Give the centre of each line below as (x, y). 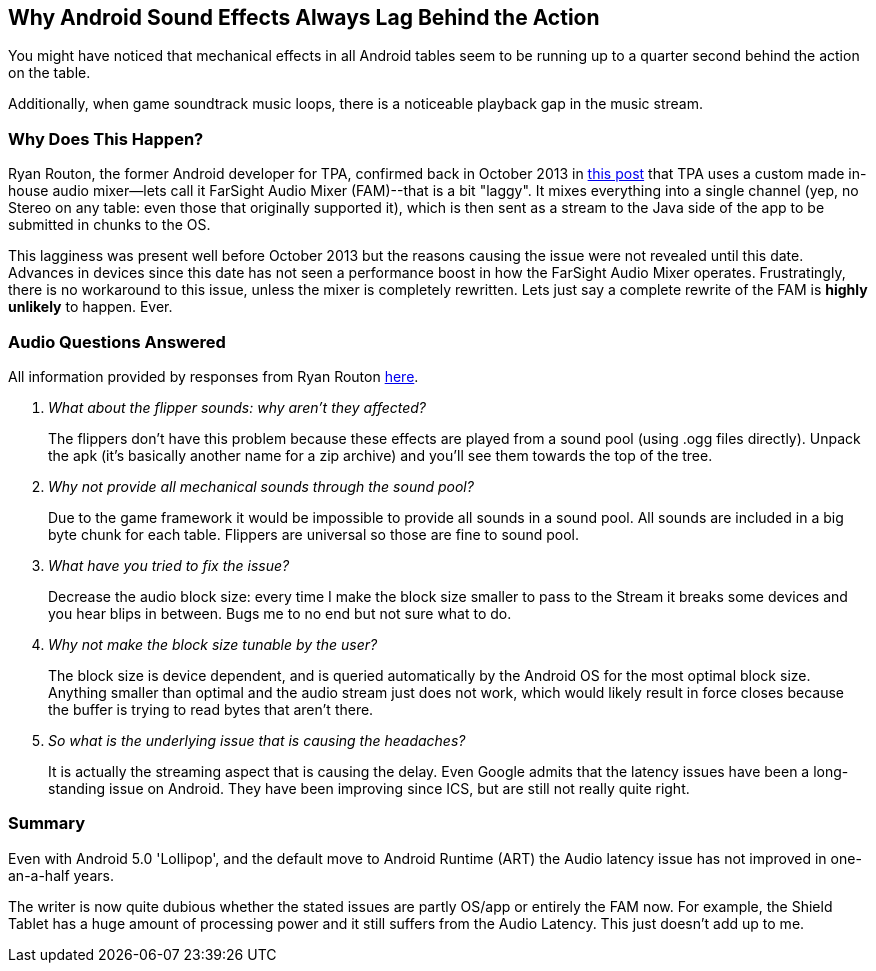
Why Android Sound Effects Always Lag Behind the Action (304, 17)
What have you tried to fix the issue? (169, 565)
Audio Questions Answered (117, 341)
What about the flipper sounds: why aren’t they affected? (237, 407)
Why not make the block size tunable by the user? (213, 644)
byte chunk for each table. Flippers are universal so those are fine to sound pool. (314, 534)
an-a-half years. (61, 875)
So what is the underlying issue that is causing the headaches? (257, 740)
